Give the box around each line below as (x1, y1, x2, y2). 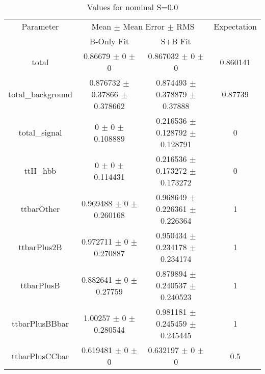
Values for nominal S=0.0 (87, 1, 178, 13)
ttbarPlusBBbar (11, 317, 69, 329)
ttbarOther (20, 203, 60, 215)
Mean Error (123, 20, 165, 32)
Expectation (214, 20, 257, 32)
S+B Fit (161, 35, 191, 47)
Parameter (21, 20, 59, 32)
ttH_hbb (24, 165, 57, 176)
